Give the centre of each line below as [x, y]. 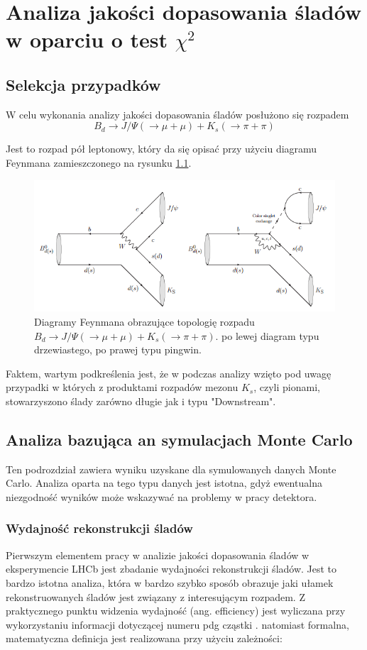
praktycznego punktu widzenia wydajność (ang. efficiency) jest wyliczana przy [176, 611]
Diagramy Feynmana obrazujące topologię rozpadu [144, 321]
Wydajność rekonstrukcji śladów [99, 528]
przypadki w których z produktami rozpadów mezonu [122, 387]
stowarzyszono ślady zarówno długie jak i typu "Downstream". [141, 401]
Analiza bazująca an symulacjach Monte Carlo [179, 439]
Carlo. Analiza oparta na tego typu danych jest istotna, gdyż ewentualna [164, 483]
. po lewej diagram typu [267, 335]
